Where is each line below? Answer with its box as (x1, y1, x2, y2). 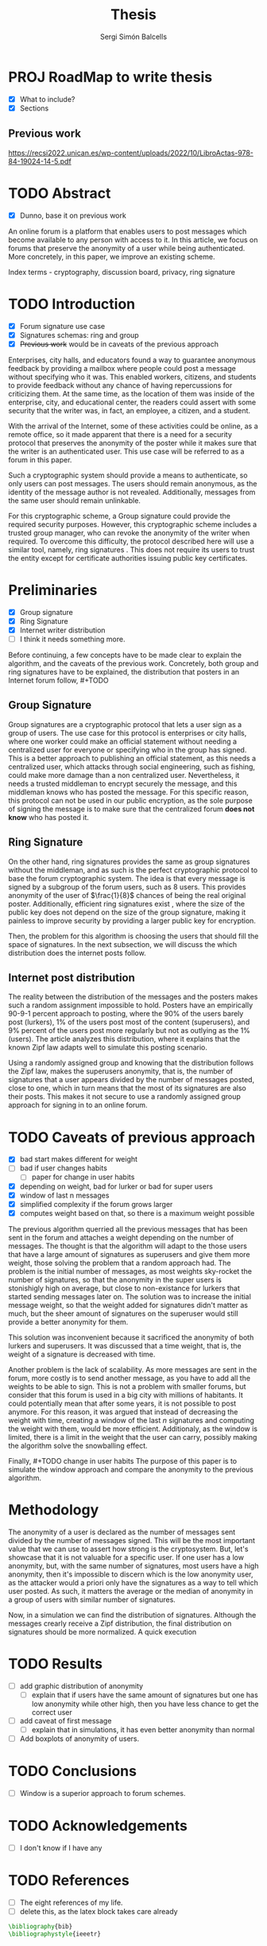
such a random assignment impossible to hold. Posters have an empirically (8, 1000, 253, 1010)
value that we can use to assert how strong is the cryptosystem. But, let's (8, 1544, 249, 1553)
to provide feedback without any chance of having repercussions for (8, 380, 233, 390)
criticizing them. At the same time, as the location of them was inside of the (8, 389, 255, 398)
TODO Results (8, 1654, 103, 1673)
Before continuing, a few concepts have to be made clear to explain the (8, 650, 242, 660)
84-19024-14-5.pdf (8, 157, 72, 166)
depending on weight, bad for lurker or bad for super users (19, 1182, 213, 1191)
